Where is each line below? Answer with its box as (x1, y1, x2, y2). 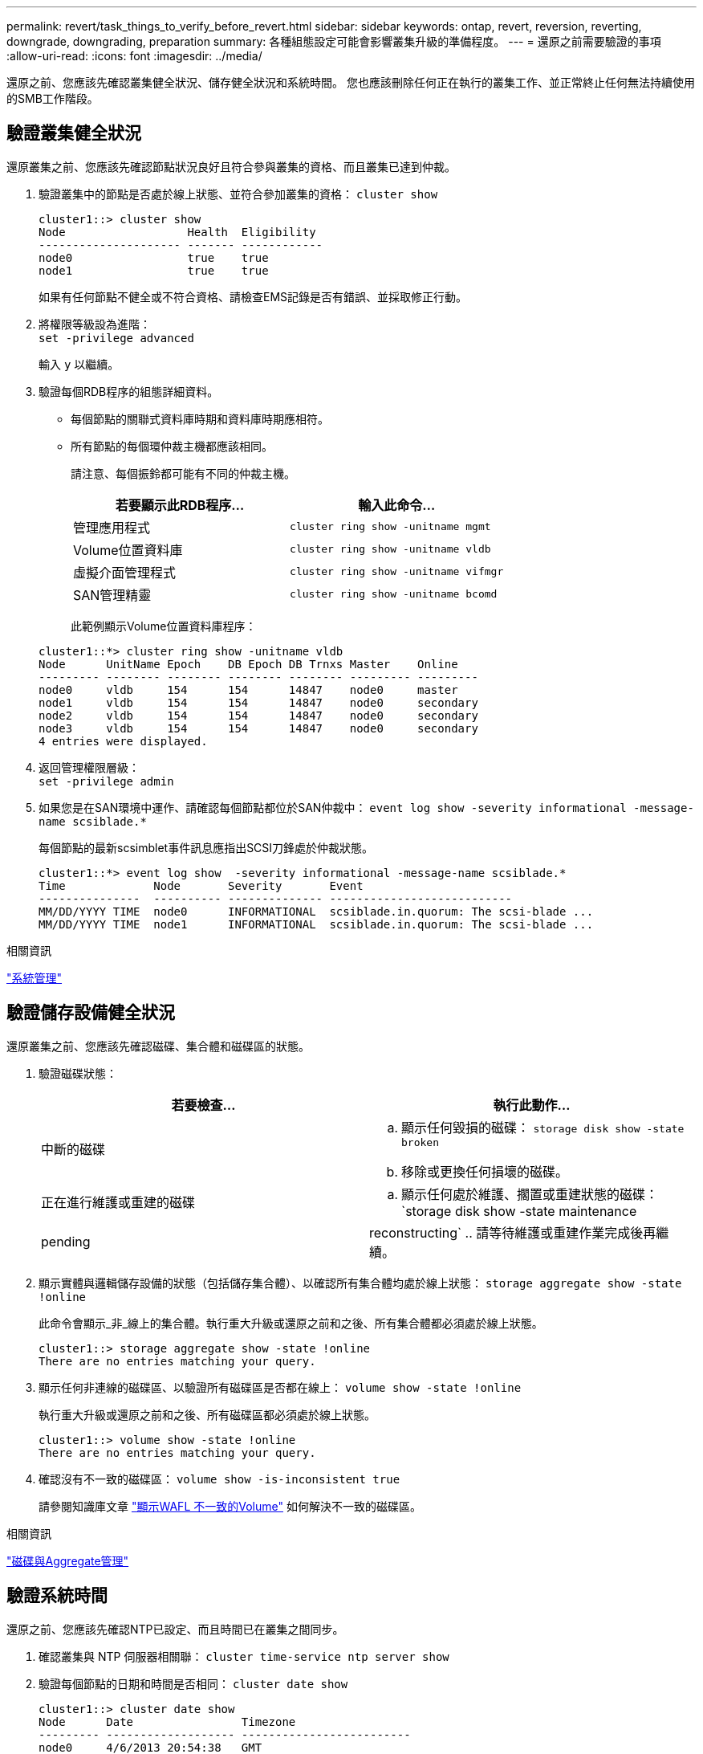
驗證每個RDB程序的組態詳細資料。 (39, 384, 219, 398)
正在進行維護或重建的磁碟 (41, 1193, 196, 1210)
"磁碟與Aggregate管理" (6, 1553, 129, 1568)
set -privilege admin (39, 774, 174, 788)
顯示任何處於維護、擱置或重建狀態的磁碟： (401, 1185, 659, 1202)
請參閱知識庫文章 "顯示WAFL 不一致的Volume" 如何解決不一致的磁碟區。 (39, 1499, 421, 1513)
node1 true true (39, 263, 269, 277)
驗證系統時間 (6, 1585, 108, 1606)
